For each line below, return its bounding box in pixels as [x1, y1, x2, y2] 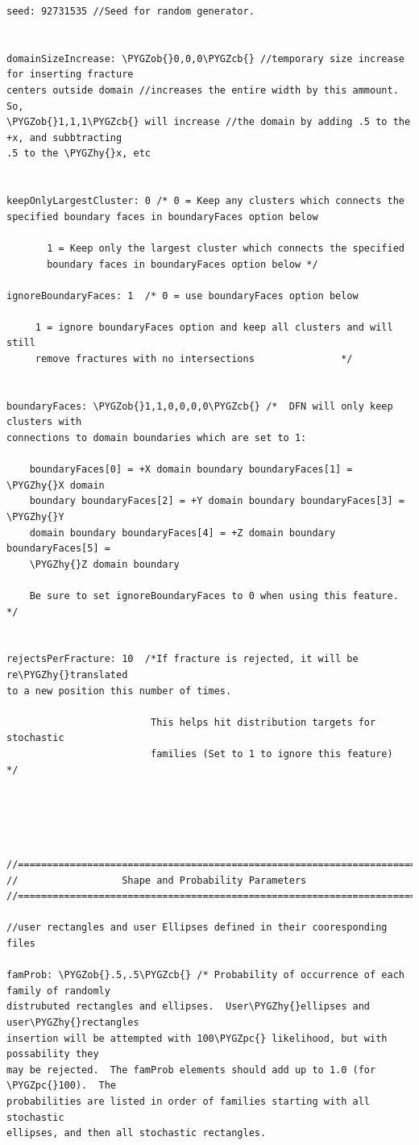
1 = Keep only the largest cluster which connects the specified [47, 242, 404, 254]
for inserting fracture [6, 69, 134, 81]
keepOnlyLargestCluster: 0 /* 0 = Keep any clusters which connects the [6, 195, 404, 207]
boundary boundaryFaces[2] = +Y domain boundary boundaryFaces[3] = [29, 495, 404, 507]
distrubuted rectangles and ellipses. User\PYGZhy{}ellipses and [6, 1001, 371, 1013]
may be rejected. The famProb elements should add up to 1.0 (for [6, 1064, 376, 1076]
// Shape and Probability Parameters [6, 874, 307, 886]
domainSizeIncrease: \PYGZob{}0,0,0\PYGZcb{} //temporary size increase [6, 52, 404, 65]
